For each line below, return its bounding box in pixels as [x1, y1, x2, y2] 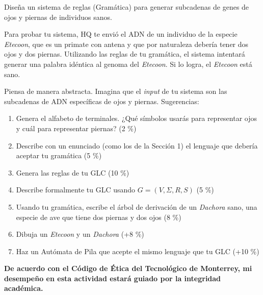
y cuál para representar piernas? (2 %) [16, 122, 137, 133]
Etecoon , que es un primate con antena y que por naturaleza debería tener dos [4, 38, 249, 49]
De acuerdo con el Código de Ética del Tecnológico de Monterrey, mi [4, 263, 252, 274]
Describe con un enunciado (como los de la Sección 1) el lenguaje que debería [16, 140, 258, 151]
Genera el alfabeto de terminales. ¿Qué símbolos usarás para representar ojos [16, 113, 257, 124]
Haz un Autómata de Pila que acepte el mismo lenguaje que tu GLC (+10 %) [16, 245, 259, 256]
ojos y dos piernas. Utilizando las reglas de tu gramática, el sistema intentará [4, 48, 245, 59]
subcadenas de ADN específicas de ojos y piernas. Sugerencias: [4, 95, 199, 106]
